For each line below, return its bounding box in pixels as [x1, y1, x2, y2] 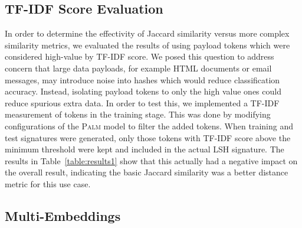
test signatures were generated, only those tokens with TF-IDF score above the [5, 131, 291, 144]
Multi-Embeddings [5, 206, 121, 224]
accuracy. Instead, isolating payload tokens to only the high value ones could [5, 85, 281, 97]
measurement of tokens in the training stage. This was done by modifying [5, 108, 271, 120]
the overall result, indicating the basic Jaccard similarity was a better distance [5, 166, 288, 178]
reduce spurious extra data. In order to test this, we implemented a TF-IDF [5, 96, 280, 109]
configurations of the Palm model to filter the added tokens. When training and [5, 119, 293, 132]
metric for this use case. [5, 177, 91, 190]
